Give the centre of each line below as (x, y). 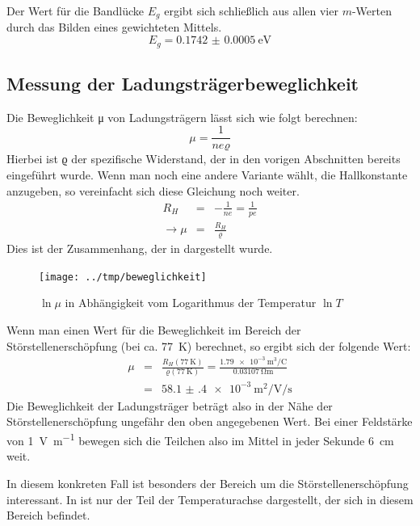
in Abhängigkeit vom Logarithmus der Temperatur (191, 303)
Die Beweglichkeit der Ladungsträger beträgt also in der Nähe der (170, 405)
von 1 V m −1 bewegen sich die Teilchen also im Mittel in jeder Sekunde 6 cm (200, 439)
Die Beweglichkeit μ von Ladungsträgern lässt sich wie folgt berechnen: (182, 117)
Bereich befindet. (48, 515)
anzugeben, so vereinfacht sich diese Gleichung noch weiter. (153, 190)
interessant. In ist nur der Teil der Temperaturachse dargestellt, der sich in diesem (210, 499)
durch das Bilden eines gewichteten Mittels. (114, 27)
